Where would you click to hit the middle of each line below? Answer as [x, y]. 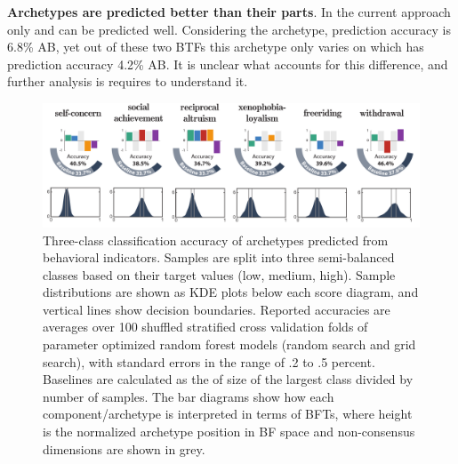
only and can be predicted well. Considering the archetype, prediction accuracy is [229, 29]
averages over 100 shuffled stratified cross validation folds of [205, 327]
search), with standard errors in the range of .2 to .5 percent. [209, 361]
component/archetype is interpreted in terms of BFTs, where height [228, 414]
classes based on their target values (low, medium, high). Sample [219, 274]
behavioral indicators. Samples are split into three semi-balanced [219, 257]
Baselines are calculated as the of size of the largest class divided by [228, 379]
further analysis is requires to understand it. [128, 81]
